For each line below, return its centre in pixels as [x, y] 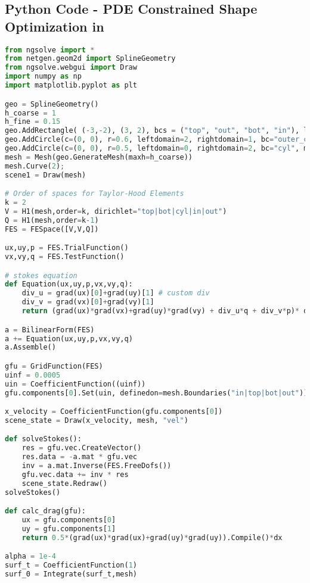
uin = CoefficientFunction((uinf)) [75, 384]
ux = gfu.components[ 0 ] [69, 520]
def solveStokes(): [43, 439]
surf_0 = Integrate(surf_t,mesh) [71, 574]
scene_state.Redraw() [64, 483]
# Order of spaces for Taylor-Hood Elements [94, 194]
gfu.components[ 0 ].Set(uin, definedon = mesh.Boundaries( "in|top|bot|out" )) [156, 393]
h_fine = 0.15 [33, 122]
